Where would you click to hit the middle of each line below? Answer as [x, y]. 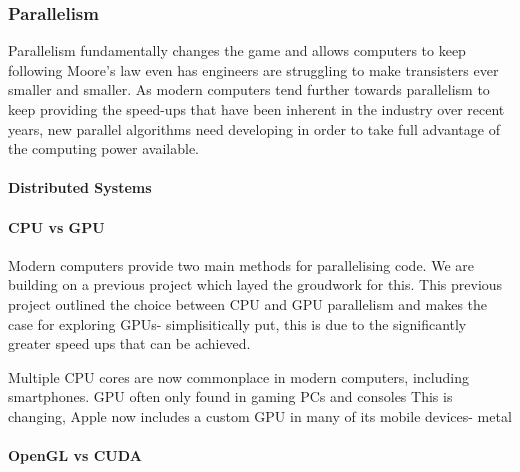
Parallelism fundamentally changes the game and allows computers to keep [237, 50]
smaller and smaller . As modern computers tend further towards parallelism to [249, 89]
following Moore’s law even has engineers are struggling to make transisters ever [253, 69]
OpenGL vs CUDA [75, 455]
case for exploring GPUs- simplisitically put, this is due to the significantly [237, 323]
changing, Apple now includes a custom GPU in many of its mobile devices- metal [260, 415]
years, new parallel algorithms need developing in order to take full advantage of [254, 128]
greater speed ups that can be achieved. [129, 343]
